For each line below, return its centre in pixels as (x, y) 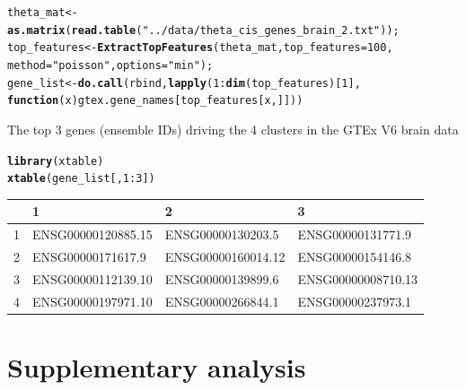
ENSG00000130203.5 (222, 234)
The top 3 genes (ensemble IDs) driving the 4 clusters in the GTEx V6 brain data (233, 129)
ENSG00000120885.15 (92, 234)
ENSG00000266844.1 (222, 301)
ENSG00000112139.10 (92, 278)
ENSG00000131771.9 (355, 234)
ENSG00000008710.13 (358, 278)
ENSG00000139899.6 (222, 278)
